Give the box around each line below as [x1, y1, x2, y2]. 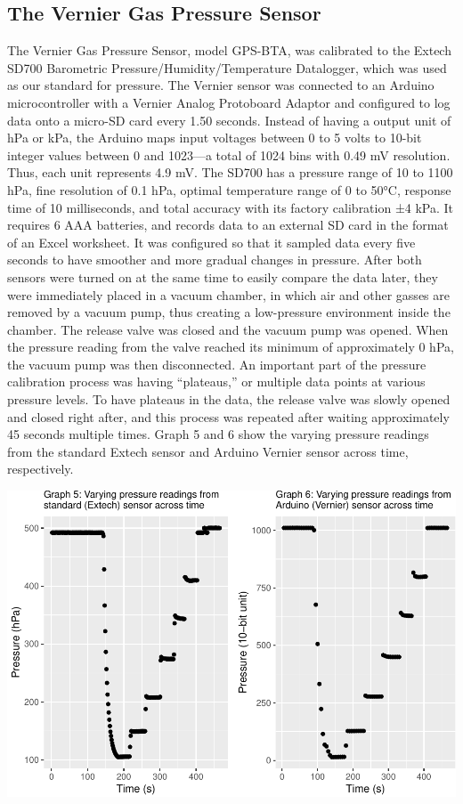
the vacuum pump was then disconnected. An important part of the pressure [7, 354, 426, 373]
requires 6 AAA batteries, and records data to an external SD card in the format [7, 215, 449, 234]
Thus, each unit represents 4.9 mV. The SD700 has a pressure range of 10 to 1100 [7, 163, 453, 182]
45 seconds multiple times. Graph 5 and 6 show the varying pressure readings [7, 425, 429, 443]
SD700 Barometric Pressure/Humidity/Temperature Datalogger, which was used [7, 58, 447, 77]
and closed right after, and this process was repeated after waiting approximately [7, 407, 450, 426]
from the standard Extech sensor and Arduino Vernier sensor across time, [7, 442, 409, 460]
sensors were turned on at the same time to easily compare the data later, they [7, 267, 438, 286]
